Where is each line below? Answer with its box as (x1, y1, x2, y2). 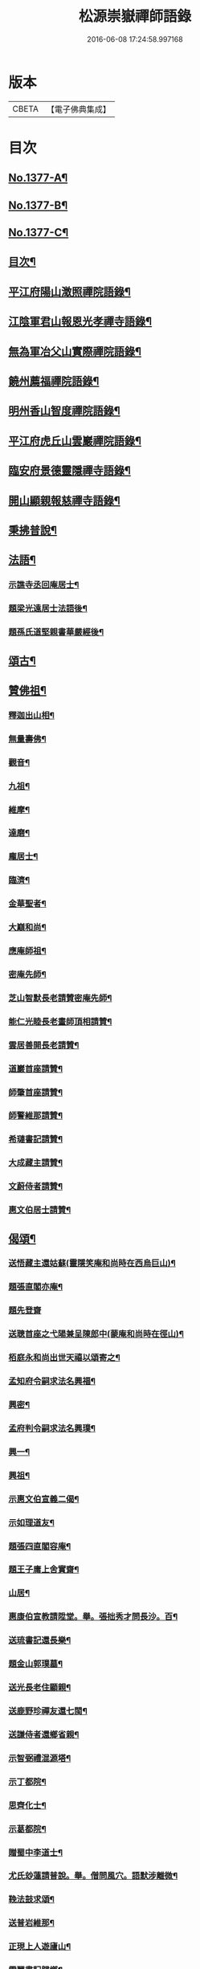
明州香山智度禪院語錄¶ (8, 404, 120, 418)
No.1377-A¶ (8, 171, 68, 185)
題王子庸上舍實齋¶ (8, 1564, 80, 1575)
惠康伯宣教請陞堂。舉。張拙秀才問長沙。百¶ (8, 1612, 178, 1623)
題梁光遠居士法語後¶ (8, 603, 88, 615)
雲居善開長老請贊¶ (8, 1040, 80, 1051)
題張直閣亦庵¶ (8, 1281, 63, 1293)
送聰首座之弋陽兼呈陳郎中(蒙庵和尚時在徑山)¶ (8, 1329, 185, 1340)
